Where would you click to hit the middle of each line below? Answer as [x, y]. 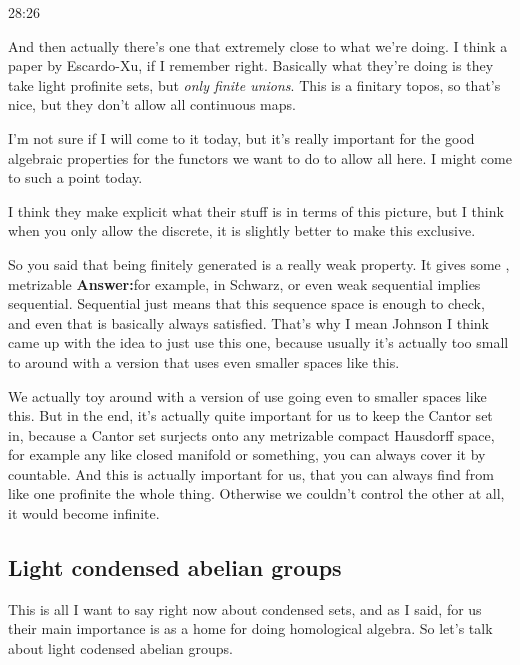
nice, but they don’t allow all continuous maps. [152, 104]
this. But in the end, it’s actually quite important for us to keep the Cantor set [250, 415]
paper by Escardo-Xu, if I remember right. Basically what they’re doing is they [251, 65]
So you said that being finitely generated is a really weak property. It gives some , [259, 263]
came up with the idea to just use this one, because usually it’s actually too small [258, 342]
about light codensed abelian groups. [121, 648]
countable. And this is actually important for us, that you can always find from [251, 473]
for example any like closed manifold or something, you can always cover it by [247, 454]
